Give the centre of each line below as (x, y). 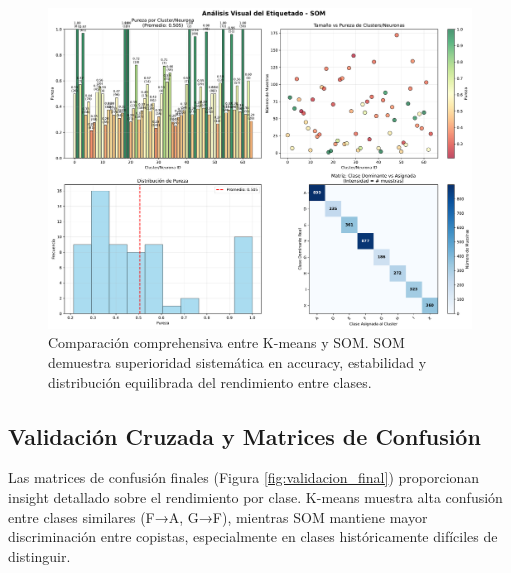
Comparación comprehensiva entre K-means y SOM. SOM (226, 342)
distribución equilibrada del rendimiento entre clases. (210, 381)
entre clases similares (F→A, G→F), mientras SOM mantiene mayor (218, 516)
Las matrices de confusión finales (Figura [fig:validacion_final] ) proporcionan (244, 477)
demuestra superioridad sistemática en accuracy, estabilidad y (237, 362)
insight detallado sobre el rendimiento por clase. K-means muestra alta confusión (255, 497)
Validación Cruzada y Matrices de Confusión (244, 435)
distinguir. (39, 555)
